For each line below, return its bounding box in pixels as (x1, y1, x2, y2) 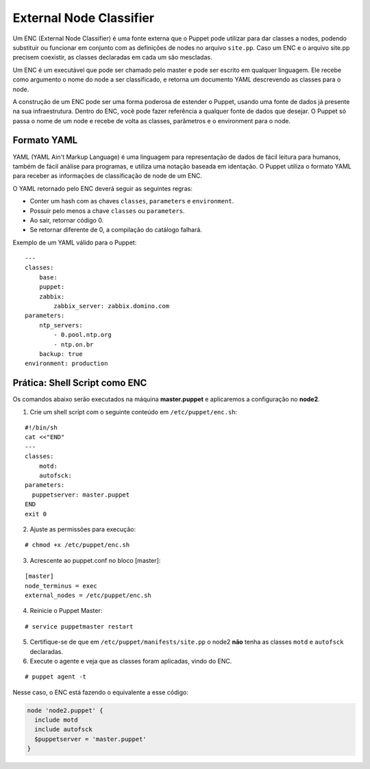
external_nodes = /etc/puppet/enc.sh (25, 591, 152, 599)
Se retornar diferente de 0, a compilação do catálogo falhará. (29, 226, 202, 234)
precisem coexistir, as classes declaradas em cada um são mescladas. (12, 53, 212, 62)
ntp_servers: (38, 321, 83, 329)
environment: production (25, 360, 108, 368)
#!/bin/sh (25, 424, 58, 431)
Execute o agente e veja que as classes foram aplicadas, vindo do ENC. (29, 657, 232, 665)
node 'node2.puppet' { (27, 706, 103, 714)
